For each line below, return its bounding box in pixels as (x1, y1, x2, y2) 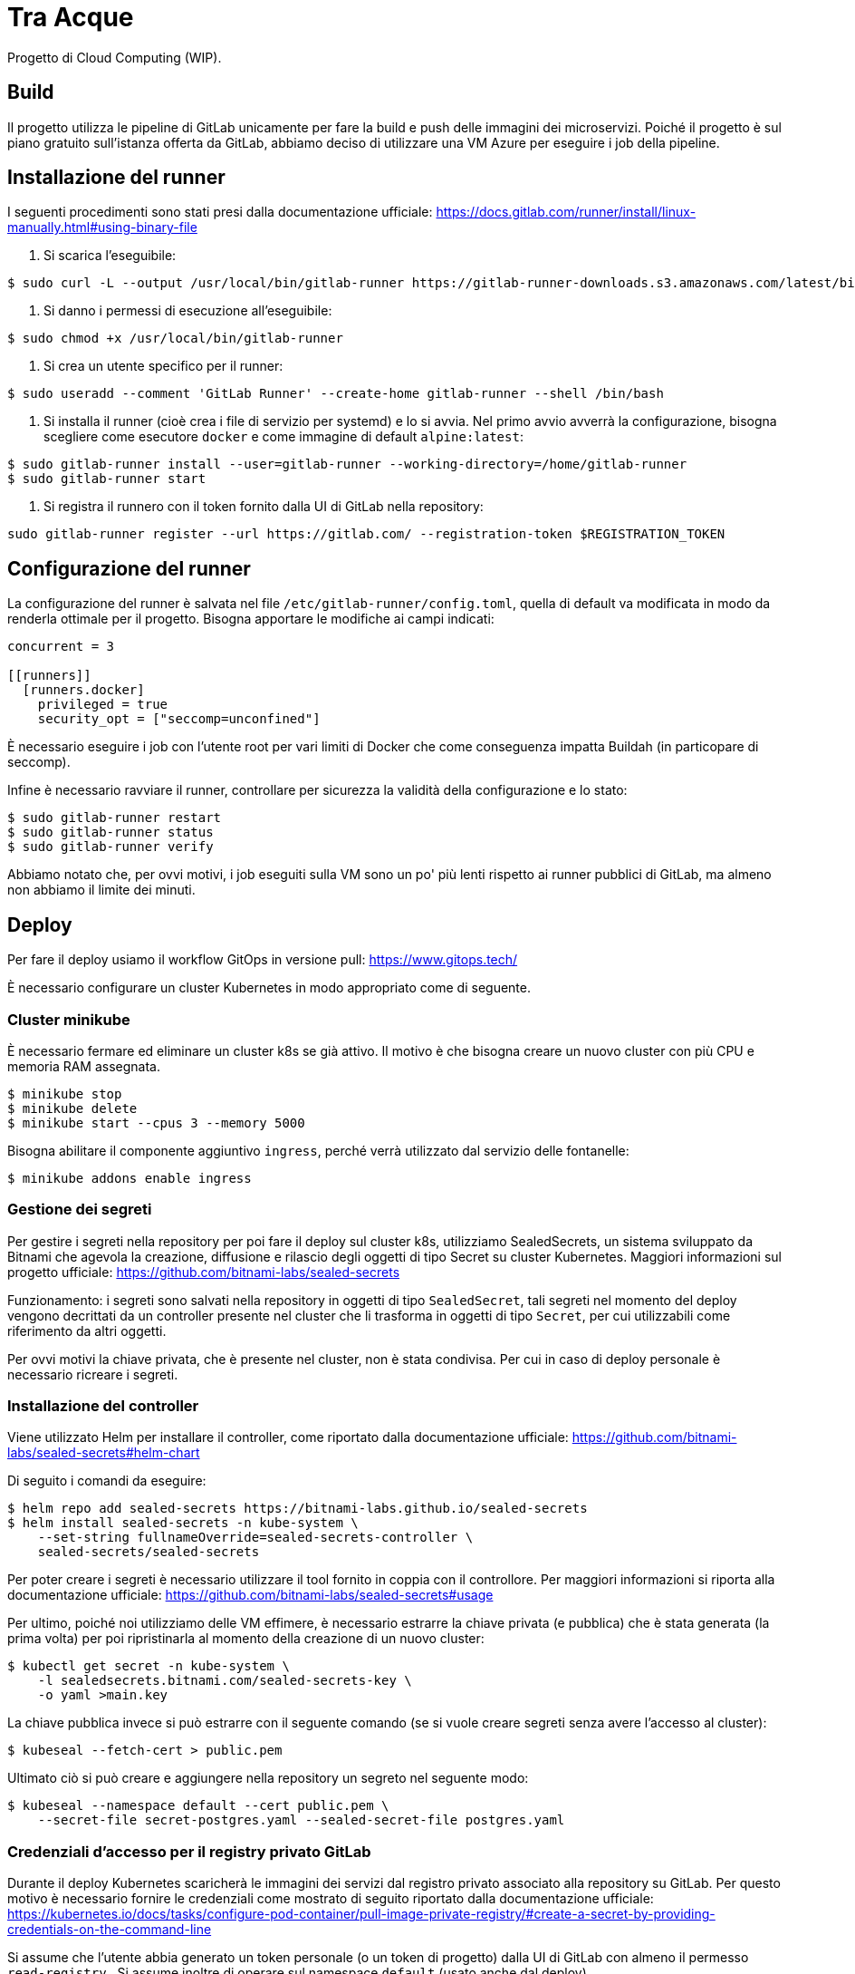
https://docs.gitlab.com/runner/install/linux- (436, 204, 696, 220)
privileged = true (37, 697, 168, 712)
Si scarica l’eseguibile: (43, 247, 177, 264)
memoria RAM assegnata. (7, 1058, 160, 1074)
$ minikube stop (7, 1086, 122, 1101)
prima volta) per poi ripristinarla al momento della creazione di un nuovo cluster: (7, 1630, 485, 1647)
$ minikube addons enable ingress (7, 1170, 252, 1185)
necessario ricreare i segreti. (7, 1366, 178, 1382)
